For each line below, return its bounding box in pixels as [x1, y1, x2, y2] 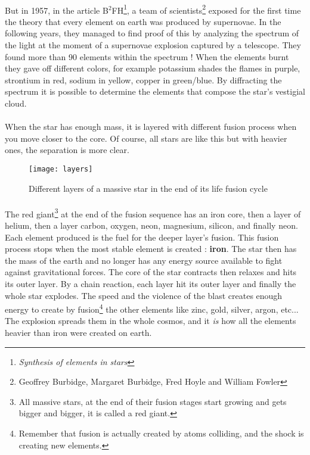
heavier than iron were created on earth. [5, 326, 152, 339]
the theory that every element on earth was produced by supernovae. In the [5, 15, 281, 27]
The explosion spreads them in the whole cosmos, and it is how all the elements [5, 314, 296, 327]
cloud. [5, 97, 27, 109]
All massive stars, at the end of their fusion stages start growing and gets [18, 395, 287, 407]
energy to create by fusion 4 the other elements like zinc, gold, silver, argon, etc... [5, 301, 299, 315]
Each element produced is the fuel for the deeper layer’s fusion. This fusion [5, 230, 279, 243]
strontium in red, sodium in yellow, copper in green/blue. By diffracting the [5, 73, 282, 86]
